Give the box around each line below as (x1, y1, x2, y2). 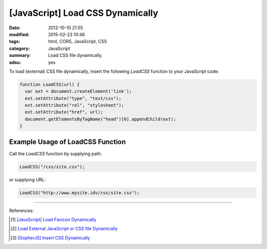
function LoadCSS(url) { (19, 82, 80, 87)
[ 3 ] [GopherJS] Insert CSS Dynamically (10, 235, 90, 241)
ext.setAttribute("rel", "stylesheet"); (25, 102, 124, 108)
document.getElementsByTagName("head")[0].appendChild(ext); (25, 116, 177, 122)
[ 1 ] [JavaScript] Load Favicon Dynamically (10, 217, 96, 223)
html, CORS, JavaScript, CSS (48, 39, 107, 45)
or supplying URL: (9, 176, 46, 183)
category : (9, 45, 30, 51)
